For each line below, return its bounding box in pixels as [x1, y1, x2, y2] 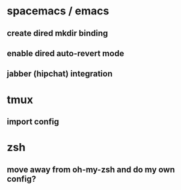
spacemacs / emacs [7, 4, 109, 18]
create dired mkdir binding [7, 28, 108, 38]
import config [7, 116, 60, 126]
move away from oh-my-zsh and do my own [7, 164, 175, 174]
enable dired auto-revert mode [7, 48, 124, 58]
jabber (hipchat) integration [7, 69, 113, 79]
